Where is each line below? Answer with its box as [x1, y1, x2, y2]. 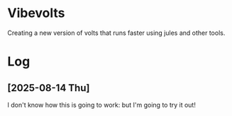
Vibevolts [7, 5, 65, 21]
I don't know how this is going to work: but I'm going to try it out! [7, 100, 197, 109]
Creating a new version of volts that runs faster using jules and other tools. [7, 28, 226, 37]
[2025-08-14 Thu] [7, 82, 90, 94]
